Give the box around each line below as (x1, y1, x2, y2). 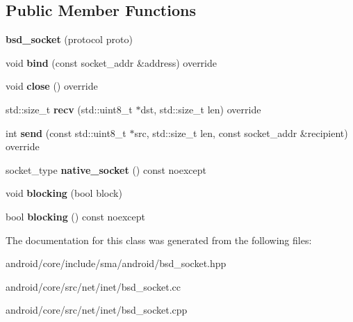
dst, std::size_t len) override (140, 102, 261, 116)
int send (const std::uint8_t (6, 125, 126, 140)
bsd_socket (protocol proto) (6, 32, 133, 47)
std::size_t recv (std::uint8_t (6, 102, 133, 116)
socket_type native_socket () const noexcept (6, 162, 207, 177)
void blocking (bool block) (6, 186, 122, 200)
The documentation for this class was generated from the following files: (6, 232, 312, 247)
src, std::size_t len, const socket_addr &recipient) (134, 125, 348, 140)
